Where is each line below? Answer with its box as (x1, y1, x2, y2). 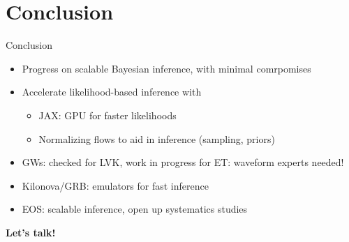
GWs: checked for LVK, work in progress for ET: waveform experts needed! (22, 155, 344, 169)
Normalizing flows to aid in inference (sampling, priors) (38, 131, 275, 146)
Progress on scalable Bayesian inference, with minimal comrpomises (22, 61, 311, 75)
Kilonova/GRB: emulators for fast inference (22, 178, 209, 192)
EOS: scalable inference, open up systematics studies (22, 202, 248, 216)
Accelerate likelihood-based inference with (22, 84, 202, 99)
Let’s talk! (6, 225, 56, 239)
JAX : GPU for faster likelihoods (38, 107, 177, 122)
